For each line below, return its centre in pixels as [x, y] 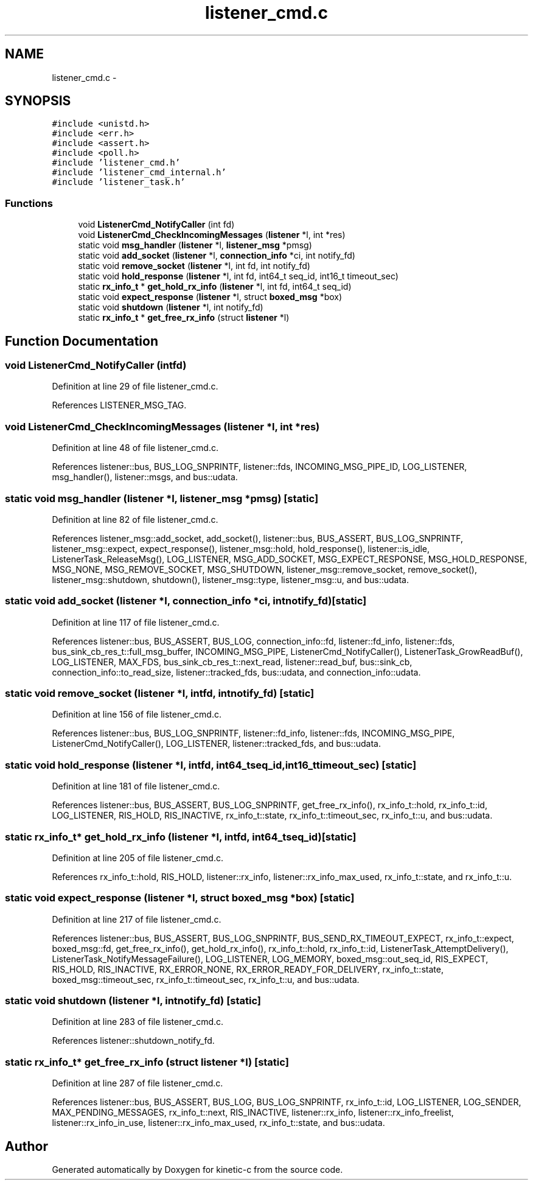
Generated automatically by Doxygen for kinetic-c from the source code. [197, 1169]
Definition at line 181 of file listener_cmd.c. [136, 786]
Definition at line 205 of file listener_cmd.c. [138, 858]
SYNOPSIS [38, 101]
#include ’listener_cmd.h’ [116, 163]
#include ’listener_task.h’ [119, 182]
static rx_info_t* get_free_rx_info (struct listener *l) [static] [147, 1062]
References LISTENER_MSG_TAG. [119, 405]
